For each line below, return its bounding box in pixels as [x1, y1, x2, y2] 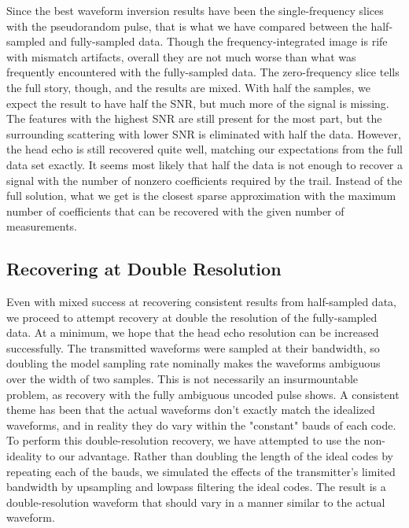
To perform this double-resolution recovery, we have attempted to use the [6, 432, 360, 449]
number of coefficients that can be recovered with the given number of [6, 202, 345, 219]
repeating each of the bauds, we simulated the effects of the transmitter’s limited [6, 463, 396, 479]
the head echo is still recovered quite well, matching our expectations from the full [6, 141, 403, 157]
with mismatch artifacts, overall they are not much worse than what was [6, 48, 356, 65]
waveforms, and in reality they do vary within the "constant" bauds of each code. [6, 416, 396, 433]
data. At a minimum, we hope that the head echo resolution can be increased [6, 324, 379, 341]
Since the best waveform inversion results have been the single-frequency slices [6, 2, 384, 18]
